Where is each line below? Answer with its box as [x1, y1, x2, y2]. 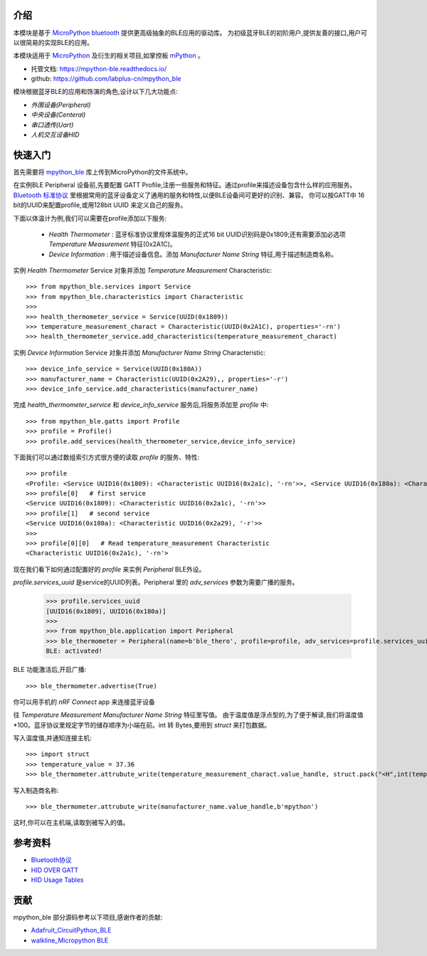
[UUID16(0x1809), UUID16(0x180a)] [46, 607, 167, 615]
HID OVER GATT [31, 866, 79, 874]
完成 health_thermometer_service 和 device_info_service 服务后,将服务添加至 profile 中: [13, 401, 269, 409]
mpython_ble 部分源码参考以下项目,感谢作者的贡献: [13, 913, 163, 922]
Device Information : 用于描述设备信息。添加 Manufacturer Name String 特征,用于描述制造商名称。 [48, 250, 338, 258]
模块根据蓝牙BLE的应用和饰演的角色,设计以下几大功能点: [13, 88, 178, 96]
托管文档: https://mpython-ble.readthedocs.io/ [31, 64, 167, 73]
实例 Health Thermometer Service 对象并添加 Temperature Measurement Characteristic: [13, 266, 272, 275]
